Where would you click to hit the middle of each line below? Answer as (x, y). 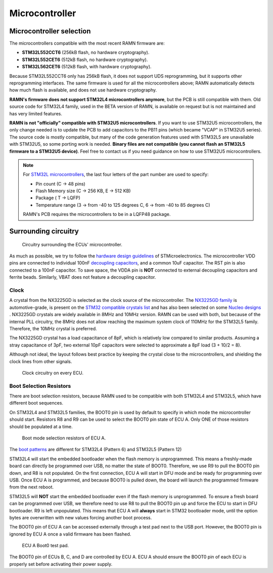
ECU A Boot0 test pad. (45, 546)
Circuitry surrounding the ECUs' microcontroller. (72, 244)
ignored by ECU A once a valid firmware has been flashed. (70, 534)
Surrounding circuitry (44, 231)
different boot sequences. (36, 403)
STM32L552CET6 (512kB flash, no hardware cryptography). (85, 59)
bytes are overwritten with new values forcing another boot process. (81, 517)
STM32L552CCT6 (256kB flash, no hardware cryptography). (86, 53)
